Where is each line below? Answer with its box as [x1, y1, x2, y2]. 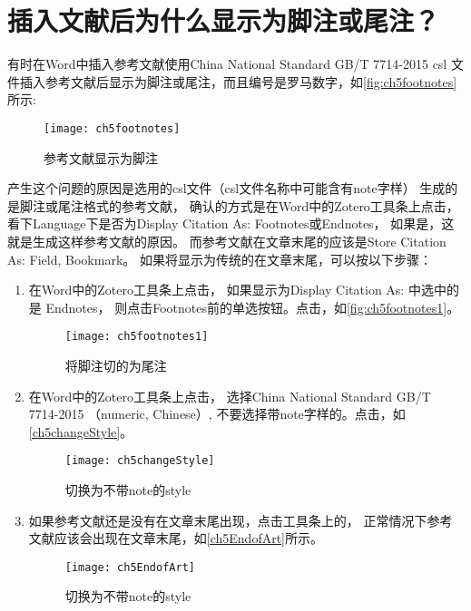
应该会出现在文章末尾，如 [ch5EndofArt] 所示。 [54, 529, 324, 548]
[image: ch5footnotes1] [64, 330, 209, 344]
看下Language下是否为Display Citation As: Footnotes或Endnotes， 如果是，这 [7, 214, 455, 233]
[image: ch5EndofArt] [64, 560, 195, 574]
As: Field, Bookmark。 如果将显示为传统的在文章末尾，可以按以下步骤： [7, 249, 432, 268]
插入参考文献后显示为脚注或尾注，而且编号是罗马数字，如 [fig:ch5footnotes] [19, 72, 457, 91]
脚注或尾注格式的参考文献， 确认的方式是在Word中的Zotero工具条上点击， [19, 196, 459, 215]
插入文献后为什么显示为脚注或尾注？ [7, 2, 440, 39]
